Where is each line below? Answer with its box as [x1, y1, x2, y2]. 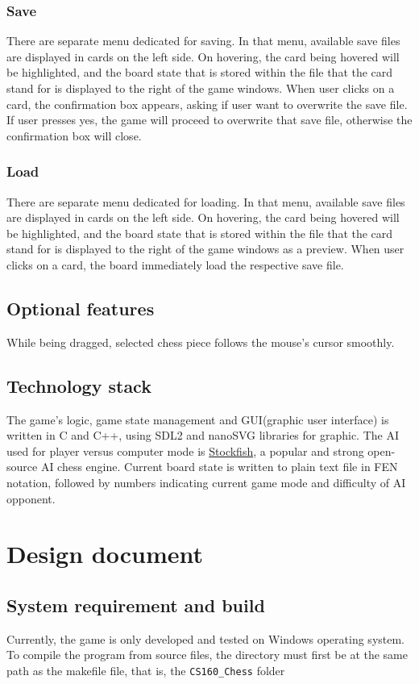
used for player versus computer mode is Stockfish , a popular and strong [6, 442, 364, 459]
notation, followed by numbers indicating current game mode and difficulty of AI [6, 473, 406, 490]
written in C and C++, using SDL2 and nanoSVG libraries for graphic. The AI [6, 427, 400, 444]
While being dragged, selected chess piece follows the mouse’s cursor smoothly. [6, 333, 395, 350]
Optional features [6, 295, 155, 320]
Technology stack [6, 373, 151, 398]
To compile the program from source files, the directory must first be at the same [6, 646, 408, 663]
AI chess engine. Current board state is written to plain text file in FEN [40, 458, 398, 475]
